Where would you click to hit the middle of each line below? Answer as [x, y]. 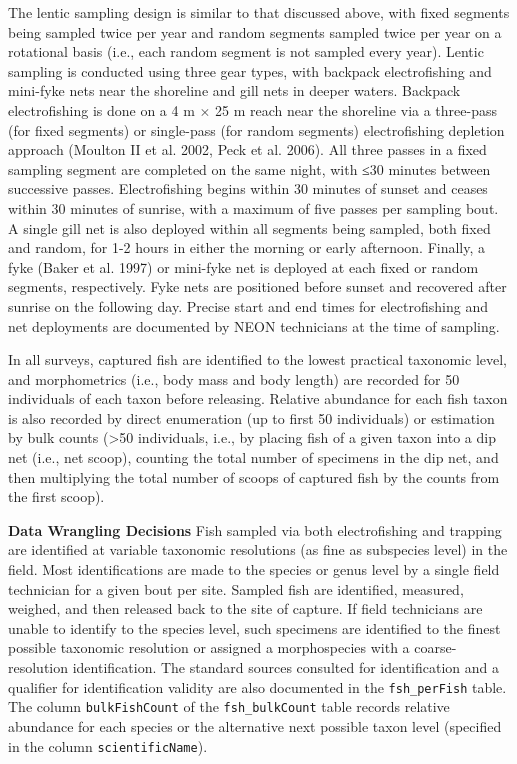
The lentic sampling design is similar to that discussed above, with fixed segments [259, 12]
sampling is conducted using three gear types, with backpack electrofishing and [250, 70]
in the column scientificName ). [108, 745]
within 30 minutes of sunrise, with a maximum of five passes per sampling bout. [253, 207]
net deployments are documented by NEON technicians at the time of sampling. [254, 325]
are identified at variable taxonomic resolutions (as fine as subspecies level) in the [258, 549]
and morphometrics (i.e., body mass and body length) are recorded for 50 [234, 378]
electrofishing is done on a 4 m [101, 109]
